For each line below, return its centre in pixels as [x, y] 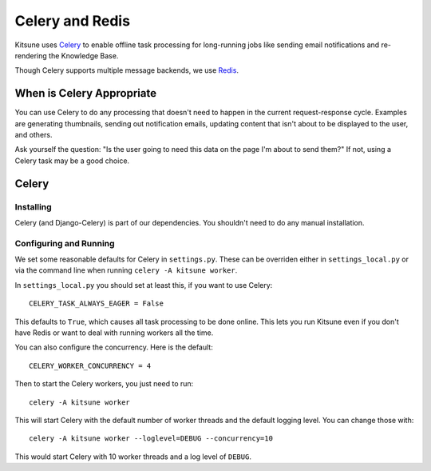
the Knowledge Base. [83, 55]
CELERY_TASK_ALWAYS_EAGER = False [96, 303]
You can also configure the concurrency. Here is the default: [114, 347]
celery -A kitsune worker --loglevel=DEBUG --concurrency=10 [151, 439]
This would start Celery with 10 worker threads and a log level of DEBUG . [133, 457]
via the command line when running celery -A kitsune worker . [126, 270]
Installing [33, 206]
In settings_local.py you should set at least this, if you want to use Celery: [144, 285]
